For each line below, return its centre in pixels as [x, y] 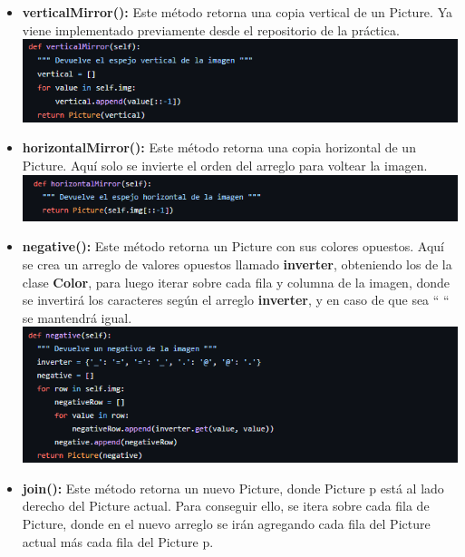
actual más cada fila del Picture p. [118, 541]
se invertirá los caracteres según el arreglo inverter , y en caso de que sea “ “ [236, 300]
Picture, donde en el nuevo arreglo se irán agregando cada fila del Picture [226, 523]
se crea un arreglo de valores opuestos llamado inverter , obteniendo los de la [237, 264]
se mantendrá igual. [77, 317]
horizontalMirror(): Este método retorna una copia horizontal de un [219, 147]
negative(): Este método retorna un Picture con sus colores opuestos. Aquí [233, 246]
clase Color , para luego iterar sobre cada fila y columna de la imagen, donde [236, 282]
